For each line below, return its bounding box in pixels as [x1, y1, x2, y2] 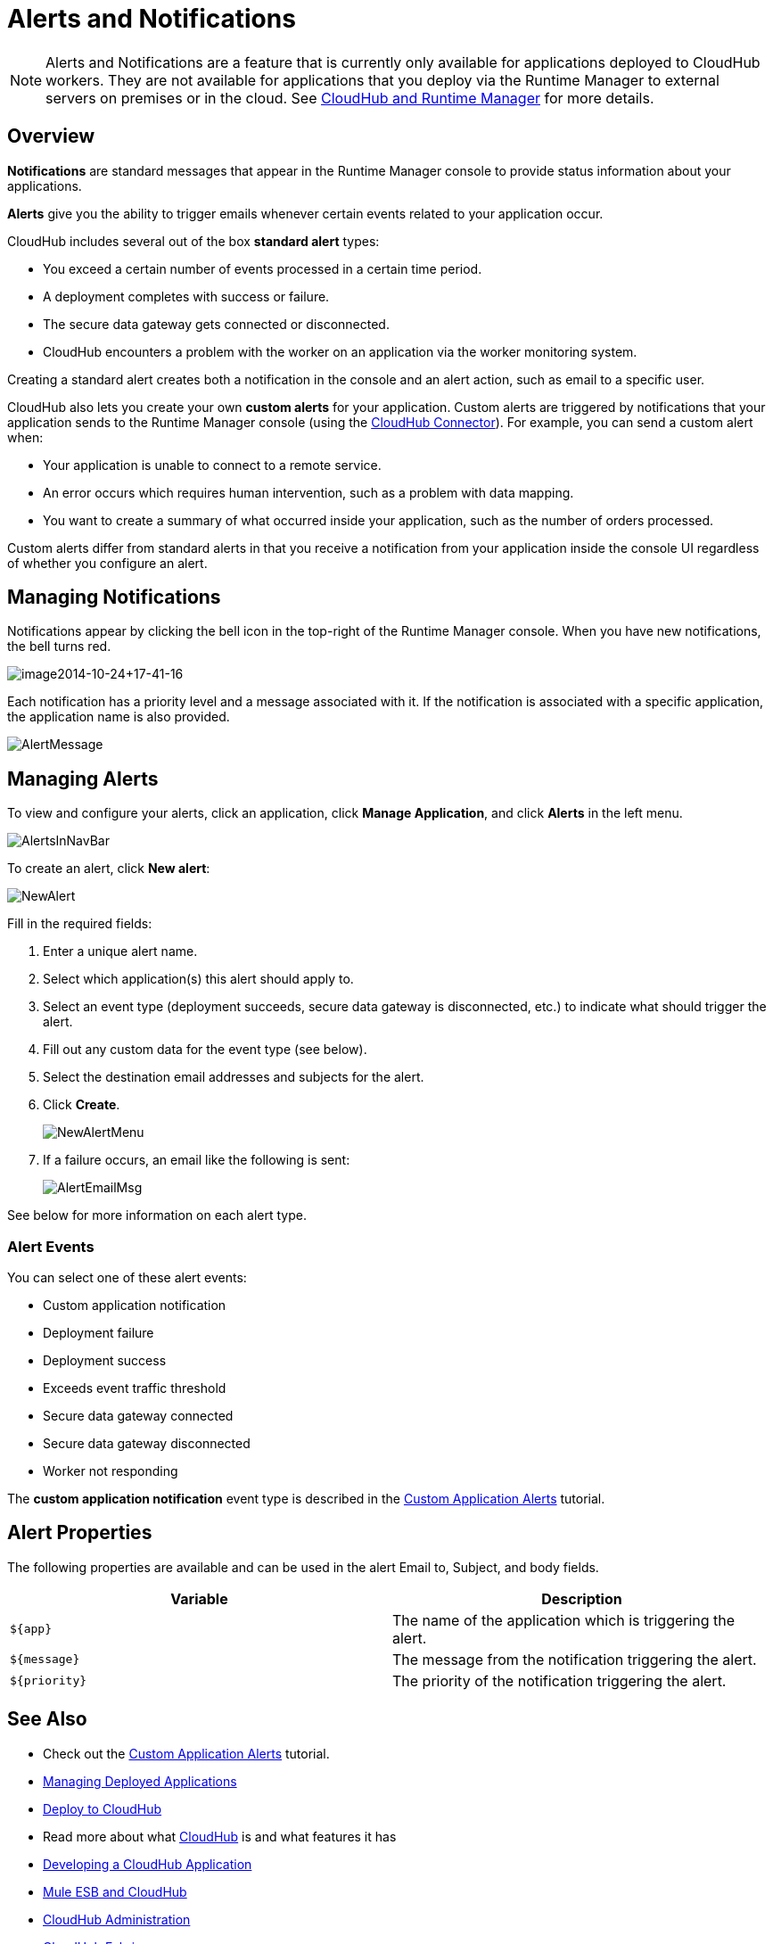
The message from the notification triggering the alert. [392, 1650, 757, 1668]
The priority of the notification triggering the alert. [392, 1671, 727, 1690]
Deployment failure [43, 1325, 154, 1341]
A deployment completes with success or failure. [43, 288, 330, 304]
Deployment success [43, 1353, 167, 1369]
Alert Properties [7, 1521, 152, 1544]
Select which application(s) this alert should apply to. [43, 971, 354, 987]
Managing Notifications [7, 586, 221, 609]
